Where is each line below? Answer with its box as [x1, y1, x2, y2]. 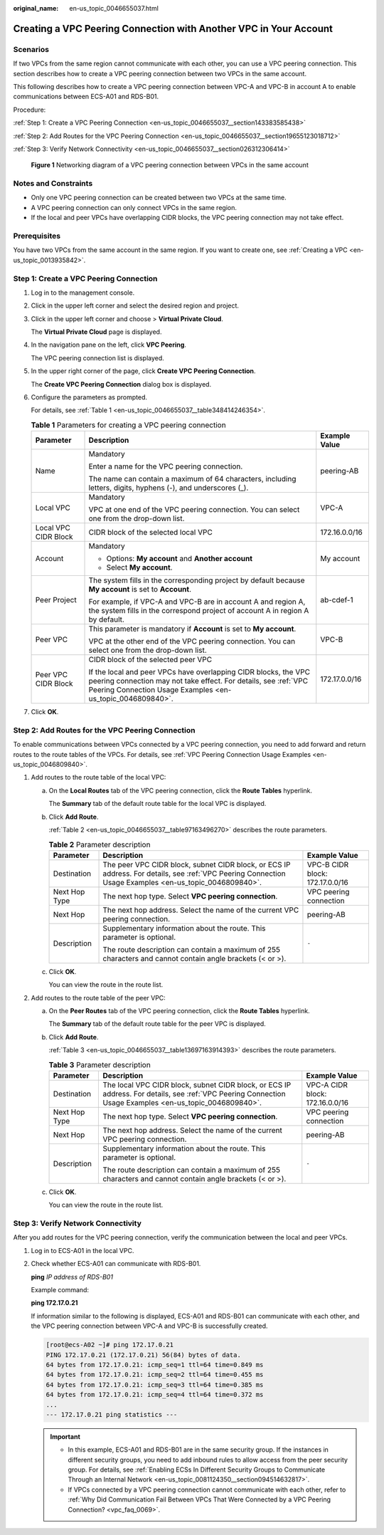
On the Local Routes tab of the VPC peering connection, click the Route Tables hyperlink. [48, 786, 313, 795]
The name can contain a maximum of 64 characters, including [88, 474, 297, 484]
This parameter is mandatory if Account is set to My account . [88, 624, 297, 634]
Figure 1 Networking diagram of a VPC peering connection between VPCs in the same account [31, 161, 309, 169]
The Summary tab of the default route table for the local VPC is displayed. [48, 800, 267, 808]
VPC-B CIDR [306, 859, 349, 869]
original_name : [13, 4, 59, 12]
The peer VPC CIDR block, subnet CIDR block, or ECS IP [102, 859, 291, 869]
